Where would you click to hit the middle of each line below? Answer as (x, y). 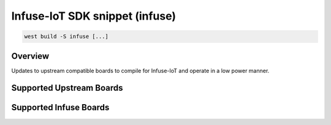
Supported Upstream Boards (67, 88)
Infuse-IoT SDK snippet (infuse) (94, 16)
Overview (30, 56)
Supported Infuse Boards (60, 108)
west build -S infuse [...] (66, 36)
